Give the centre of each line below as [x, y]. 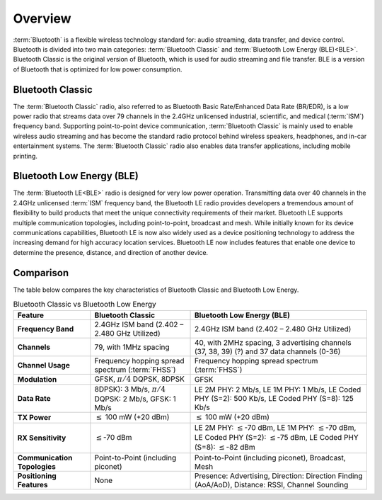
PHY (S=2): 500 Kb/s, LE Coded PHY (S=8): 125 [274, 399]
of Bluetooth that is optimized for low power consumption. [98, 69]
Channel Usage [44, 365]
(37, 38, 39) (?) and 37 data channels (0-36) [267, 351]
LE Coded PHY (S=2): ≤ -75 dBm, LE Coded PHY [276, 438]
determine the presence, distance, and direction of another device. [111, 252]
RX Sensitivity [42, 438]
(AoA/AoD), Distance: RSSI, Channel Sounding [271, 484]
